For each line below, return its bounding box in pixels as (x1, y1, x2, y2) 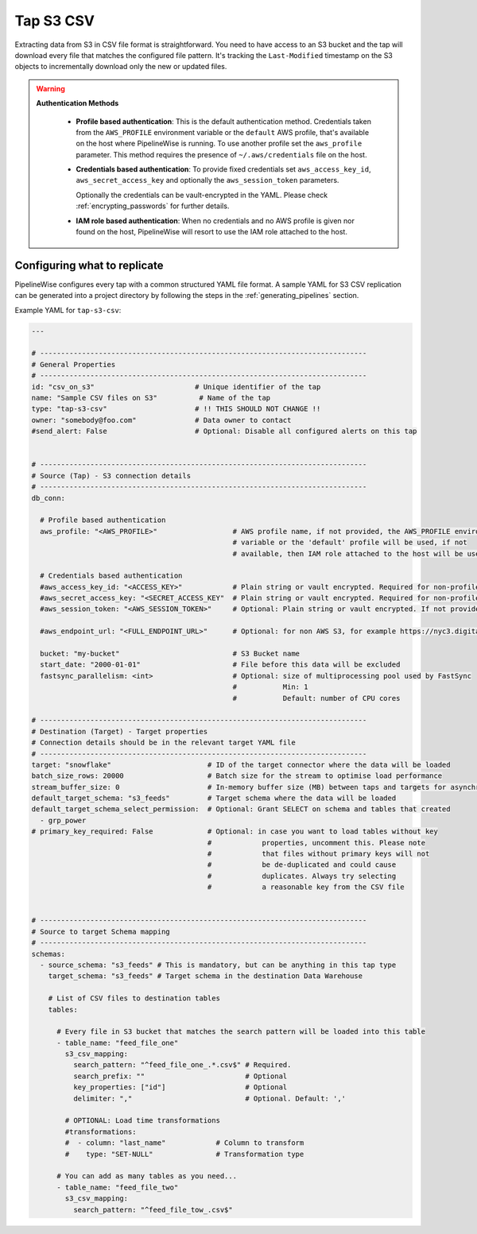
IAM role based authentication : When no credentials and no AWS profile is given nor (76, 215, 355, 226)
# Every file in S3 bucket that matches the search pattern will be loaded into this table (56, 1027, 425, 1036)
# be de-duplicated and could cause (207, 861, 397, 869)
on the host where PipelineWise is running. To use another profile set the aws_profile (76, 139, 363, 149)
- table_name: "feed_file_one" (56, 1038, 179, 1047)
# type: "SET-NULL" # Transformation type (64, 1149, 304, 1159)
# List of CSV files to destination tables (48, 994, 220, 1003)
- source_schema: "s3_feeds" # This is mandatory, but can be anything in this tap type (40, 960, 397, 969)
